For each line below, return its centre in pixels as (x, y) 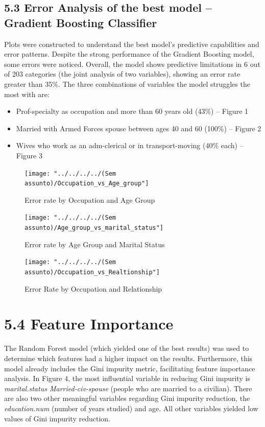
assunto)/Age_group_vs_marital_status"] (94, 228)
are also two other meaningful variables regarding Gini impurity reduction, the (127, 398)
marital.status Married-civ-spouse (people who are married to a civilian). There (128, 388)
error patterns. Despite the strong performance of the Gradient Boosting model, (129, 54)
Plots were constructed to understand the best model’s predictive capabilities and (132, 44)
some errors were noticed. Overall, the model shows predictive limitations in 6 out (132, 64)
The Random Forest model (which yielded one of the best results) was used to (127, 348)
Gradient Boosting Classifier (81, 22)
